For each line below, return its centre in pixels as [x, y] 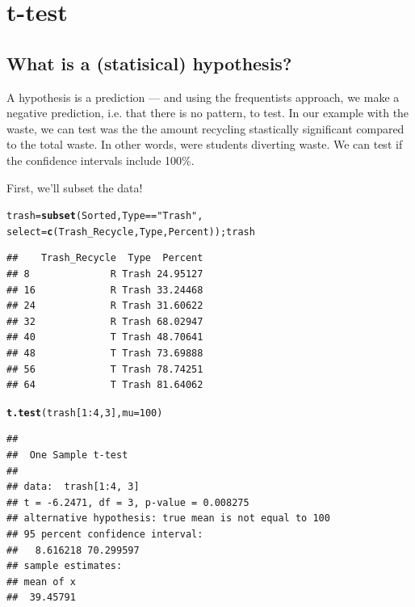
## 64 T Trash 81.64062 [105, 385]
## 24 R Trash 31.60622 [105, 306]
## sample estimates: [65, 566]
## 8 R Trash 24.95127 [105, 274]
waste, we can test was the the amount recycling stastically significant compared [205, 128]
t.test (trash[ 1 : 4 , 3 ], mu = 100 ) [85, 413]
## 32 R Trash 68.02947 [105, 321]
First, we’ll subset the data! [75, 187]
